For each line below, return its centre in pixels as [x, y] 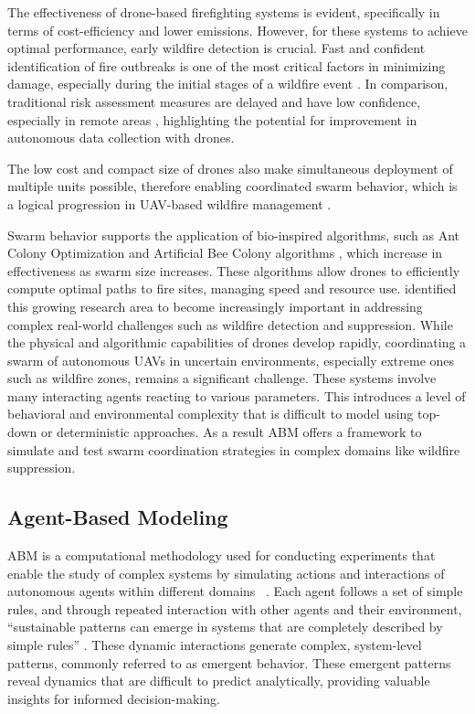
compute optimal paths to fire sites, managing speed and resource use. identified [232, 288]
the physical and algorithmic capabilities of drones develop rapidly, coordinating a [237, 342]
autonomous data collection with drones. [121, 138]
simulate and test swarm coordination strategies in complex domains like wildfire [234, 449]
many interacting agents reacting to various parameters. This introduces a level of [237, 395]
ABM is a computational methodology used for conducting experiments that [222, 555]
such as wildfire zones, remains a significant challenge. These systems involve [222, 378]
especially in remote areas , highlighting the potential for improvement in [212, 119]
